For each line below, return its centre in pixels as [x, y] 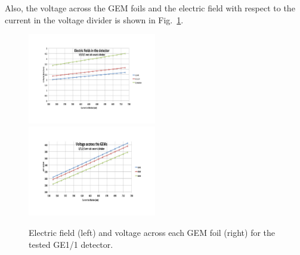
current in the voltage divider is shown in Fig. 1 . [94, 19]
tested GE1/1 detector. [71, 244]
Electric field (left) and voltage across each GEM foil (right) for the [152, 233]
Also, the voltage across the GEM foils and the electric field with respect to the [150, 8]
